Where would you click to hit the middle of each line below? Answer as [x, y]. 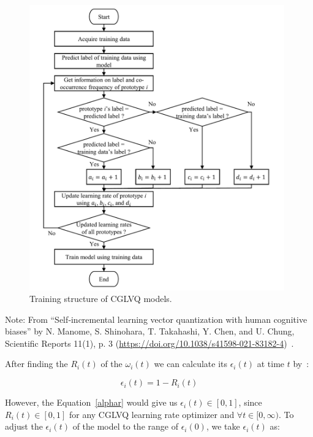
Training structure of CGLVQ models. [101, 299]
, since [250, 402]
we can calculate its [190, 364]
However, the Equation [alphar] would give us [91, 402]
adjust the [24, 426]
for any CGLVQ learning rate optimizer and [152, 414]
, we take [223, 426]
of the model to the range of [125, 426]
